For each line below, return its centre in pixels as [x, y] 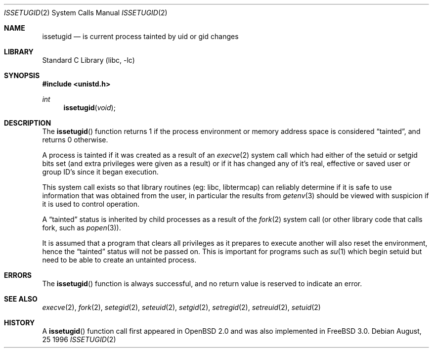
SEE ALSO [21, 299]
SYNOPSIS [22, 75]
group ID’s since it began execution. [100, 172]
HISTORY [20, 323]
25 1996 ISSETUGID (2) [79, 339]
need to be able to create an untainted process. [119, 260]
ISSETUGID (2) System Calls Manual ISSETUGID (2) [86, 13]
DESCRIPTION [28, 123]
